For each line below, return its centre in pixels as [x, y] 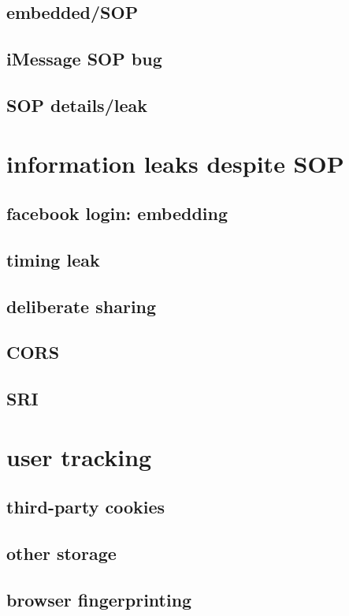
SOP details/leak [77, 105]
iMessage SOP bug [84, 59]
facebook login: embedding [117, 213]
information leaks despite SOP [175, 163]
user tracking [79, 456]
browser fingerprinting [99, 599]
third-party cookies [86, 507]
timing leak [53, 259]
